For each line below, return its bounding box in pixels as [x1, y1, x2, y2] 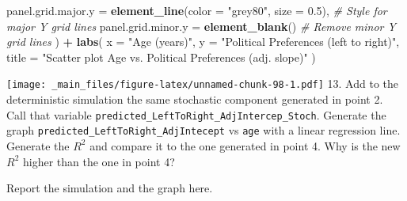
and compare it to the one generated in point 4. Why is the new [89, 137, 401, 154]
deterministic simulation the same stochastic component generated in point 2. [6, 91, 383, 108]
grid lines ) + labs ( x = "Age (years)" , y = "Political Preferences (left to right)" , [6, 33, 400, 50]
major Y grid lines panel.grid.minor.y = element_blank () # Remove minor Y [6, 17, 396, 34]
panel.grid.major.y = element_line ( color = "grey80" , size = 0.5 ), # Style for [6, 2, 387, 18]
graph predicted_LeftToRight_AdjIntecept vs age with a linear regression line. [6, 122, 401, 138]
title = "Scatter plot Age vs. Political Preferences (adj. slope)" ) [6, 48, 316, 65]
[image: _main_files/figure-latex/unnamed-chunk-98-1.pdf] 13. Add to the [6, 75, 399, 92]
